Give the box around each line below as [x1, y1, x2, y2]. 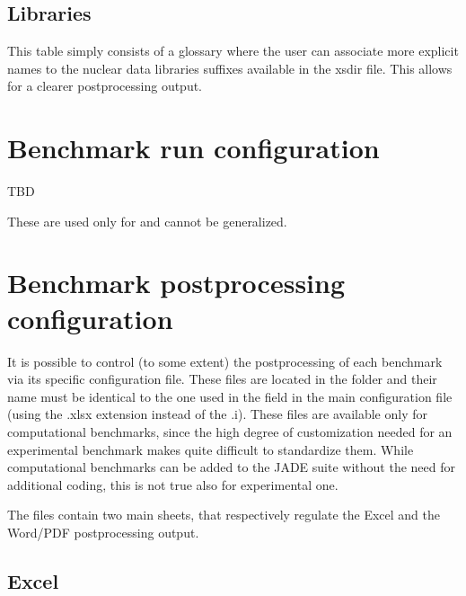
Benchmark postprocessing [7, 264, 346, 301]
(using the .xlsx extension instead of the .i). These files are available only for [7, 405, 427, 423]
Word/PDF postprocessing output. [7, 522, 199, 541]
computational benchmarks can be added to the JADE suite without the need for [7, 458, 455, 476]
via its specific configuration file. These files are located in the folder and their [7, 369, 437, 388]
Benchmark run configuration [7, 129, 380, 166]
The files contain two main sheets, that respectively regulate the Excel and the [7, 505, 440, 524]
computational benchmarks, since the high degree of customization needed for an [7, 422, 453, 440]
